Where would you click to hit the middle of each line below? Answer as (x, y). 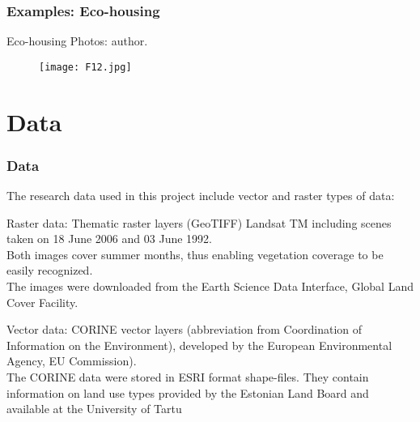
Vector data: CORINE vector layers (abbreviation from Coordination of (185, 329)
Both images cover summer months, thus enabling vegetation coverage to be (195, 254)
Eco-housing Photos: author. (77, 41)
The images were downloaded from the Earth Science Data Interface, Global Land (210, 286)
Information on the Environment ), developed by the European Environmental (199, 345)
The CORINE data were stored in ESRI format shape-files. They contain (188, 377)
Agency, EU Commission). (72, 361)
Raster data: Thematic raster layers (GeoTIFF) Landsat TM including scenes (199, 222)
